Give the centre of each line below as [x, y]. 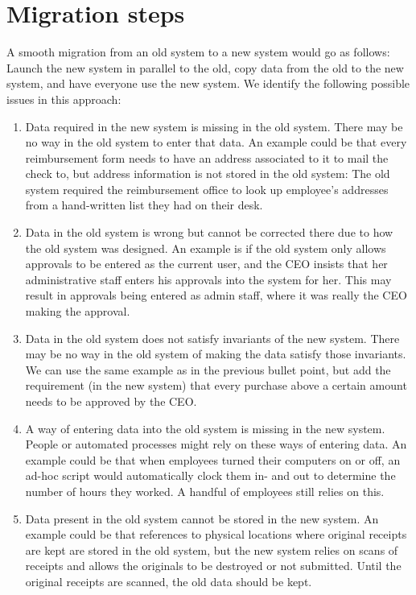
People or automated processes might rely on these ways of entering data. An [216, 444]
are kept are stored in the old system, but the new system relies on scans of [212, 550]
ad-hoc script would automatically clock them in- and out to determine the [210, 475]
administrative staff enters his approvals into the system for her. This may [208, 279]
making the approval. [78, 311]
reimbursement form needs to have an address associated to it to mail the [207, 157]
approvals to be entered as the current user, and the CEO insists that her [206, 264]
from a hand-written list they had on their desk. [144, 205]
